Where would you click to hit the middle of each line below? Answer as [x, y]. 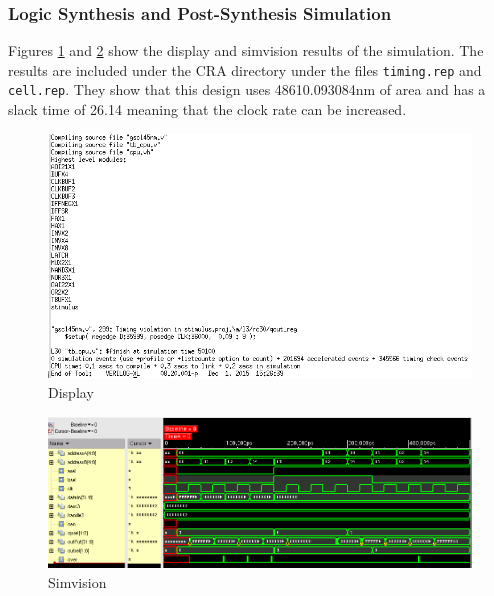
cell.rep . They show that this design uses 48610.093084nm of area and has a [247, 89]
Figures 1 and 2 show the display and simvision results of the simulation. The [246, 50]
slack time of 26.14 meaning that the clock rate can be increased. [207, 109]
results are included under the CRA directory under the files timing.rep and [245, 69]
